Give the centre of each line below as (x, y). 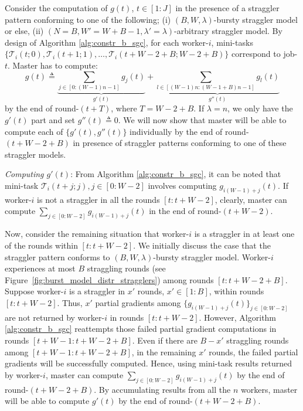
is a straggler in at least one (244, 234)
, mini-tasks (232, 42)
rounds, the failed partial (253, 351)
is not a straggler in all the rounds (98, 199)
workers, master (269, 389)
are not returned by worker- (55, 317)
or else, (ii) (24, 31)
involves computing (182, 186)
